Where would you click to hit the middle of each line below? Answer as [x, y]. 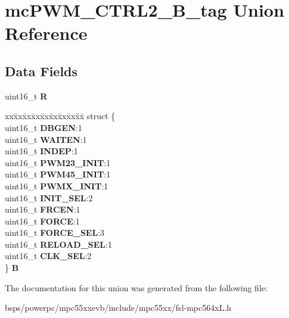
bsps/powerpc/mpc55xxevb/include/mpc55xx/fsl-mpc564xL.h [118, 308]
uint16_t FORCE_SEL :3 [55, 233]
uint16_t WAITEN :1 [46, 139]
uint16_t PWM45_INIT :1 [58, 174]
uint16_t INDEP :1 [41, 151]
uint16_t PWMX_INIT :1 [57, 185]
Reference [46, 33]
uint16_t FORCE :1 [42, 221]
